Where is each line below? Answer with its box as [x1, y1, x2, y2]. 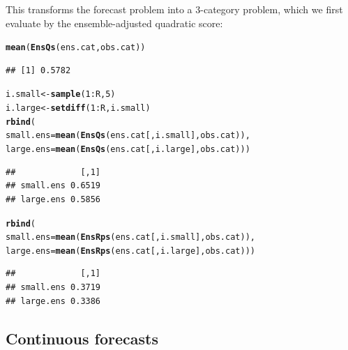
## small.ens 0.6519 [6, 181, 101, 191]
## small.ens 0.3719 [6, 282, 101, 293]
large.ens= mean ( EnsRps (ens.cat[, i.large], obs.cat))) [6, 245, 255, 256]
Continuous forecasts [6, 327, 158, 349]
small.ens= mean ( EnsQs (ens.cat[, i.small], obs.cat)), [6, 130, 250, 141]
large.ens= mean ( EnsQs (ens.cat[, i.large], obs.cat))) [6, 144, 250, 155]
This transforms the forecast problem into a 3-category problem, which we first [6, 2, 343, 16]
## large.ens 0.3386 [6, 296, 101, 306]
